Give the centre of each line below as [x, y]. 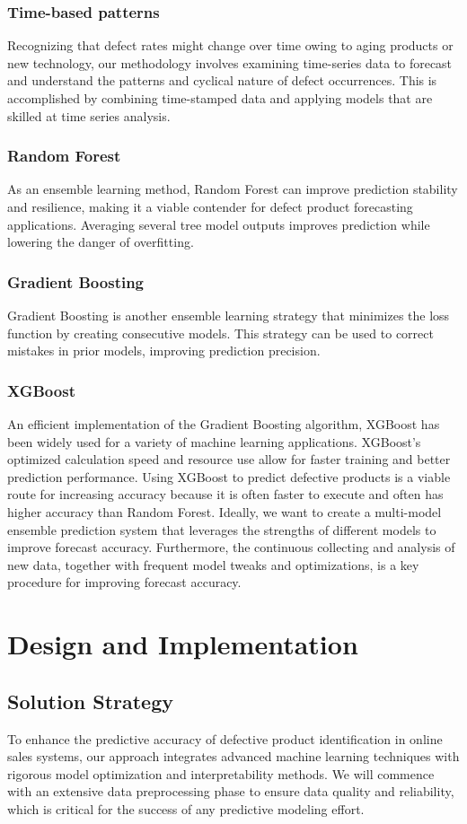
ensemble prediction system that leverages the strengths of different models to [222, 529]
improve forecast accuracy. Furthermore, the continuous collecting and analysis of [231, 547]
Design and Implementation [183, 644]
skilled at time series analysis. [89, 115]
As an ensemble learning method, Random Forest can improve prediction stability [233, 189]
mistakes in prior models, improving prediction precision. [164, 351]
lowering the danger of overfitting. [101, 242]
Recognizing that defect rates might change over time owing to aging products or [230, 45]
